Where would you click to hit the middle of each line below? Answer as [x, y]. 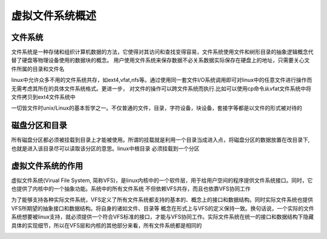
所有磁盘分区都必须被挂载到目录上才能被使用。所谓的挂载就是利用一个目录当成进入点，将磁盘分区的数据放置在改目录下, [160, 140]
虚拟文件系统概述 [54, 16]
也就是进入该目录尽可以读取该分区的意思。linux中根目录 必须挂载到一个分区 [105, 148]
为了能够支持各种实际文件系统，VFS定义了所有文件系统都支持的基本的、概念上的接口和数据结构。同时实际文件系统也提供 [162, 200]
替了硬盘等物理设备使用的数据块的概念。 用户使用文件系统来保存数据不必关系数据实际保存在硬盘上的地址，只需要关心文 [160, 60]
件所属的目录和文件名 [38, 69]
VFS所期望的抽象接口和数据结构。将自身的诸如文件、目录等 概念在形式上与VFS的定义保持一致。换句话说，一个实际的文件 [163, 208]
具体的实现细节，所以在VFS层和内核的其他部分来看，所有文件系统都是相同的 [107, 225]
